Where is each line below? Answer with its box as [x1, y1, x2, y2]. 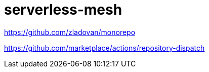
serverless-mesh [4, 1, 122, 18]
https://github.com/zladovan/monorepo [4, 27, 136, 37]
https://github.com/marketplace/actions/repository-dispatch [4, 43, 205, 52]
